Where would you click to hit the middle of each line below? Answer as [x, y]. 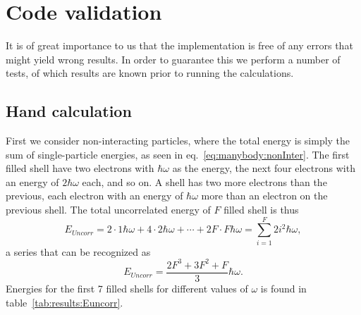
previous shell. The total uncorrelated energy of [108, 210]
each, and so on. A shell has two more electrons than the [204, 181]
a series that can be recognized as [78, 251]
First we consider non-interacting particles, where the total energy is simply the [178, 141]
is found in [283, 288]
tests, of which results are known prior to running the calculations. [150, 73]
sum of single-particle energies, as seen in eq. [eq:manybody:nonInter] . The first [178, 154]
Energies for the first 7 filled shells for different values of [127, 288]
